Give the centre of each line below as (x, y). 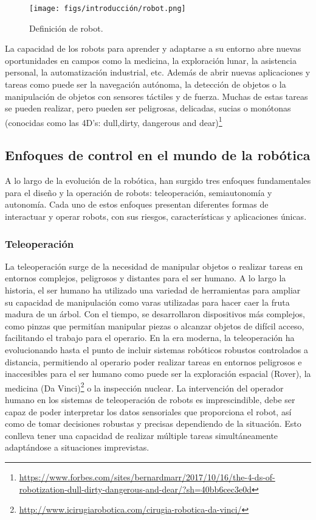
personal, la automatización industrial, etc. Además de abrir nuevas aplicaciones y (158, 72)
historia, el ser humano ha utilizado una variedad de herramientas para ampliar (153, 290)
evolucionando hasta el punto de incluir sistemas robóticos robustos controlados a (156, 350)
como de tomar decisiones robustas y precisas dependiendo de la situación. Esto (153, 423)
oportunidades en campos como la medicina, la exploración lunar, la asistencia (151, 60)
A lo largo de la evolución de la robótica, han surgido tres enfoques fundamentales (158, 181)
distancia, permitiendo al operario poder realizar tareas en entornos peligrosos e (153, 361)
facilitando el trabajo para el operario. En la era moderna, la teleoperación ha (150, 338)
